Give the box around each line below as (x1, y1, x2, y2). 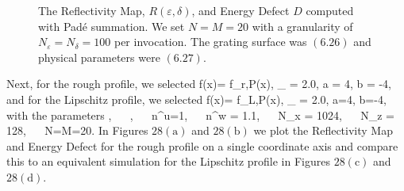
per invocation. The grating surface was (114, 33, 307, 50)
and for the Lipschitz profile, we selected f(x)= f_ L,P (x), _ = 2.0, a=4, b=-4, (6, 90, 387, 107)
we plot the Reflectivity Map (253, 122, 393, 139)
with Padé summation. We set (38, 17, 185, 34)
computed (306, 2, 354, 18)
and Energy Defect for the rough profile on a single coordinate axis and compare (6, 137, 398, 154)
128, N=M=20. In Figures (6, 122, 148, 139)
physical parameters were (38, 48, 160, 65)
